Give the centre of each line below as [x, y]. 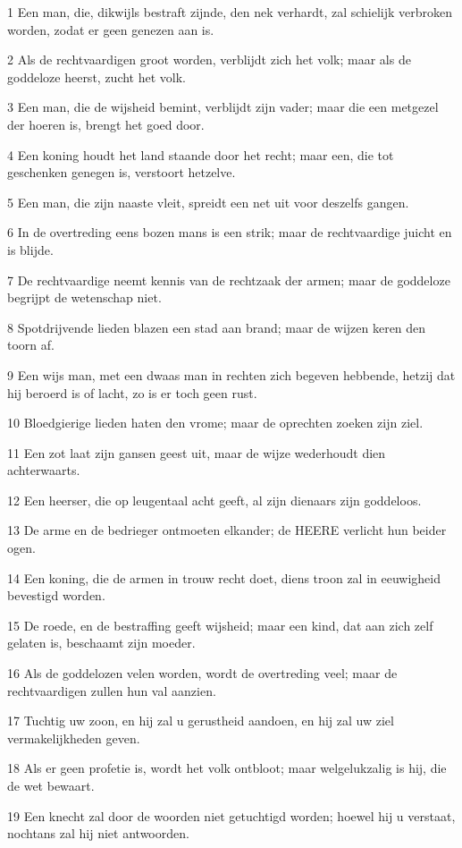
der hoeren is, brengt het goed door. [106, 124]
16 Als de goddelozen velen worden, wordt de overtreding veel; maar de [202, 673]
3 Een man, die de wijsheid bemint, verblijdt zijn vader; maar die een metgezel [223, 107]
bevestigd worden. [56, 595]
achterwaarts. [44, 470]
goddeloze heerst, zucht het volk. [97, 76]
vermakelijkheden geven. [74, 738]
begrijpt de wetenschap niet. [84, 297]
